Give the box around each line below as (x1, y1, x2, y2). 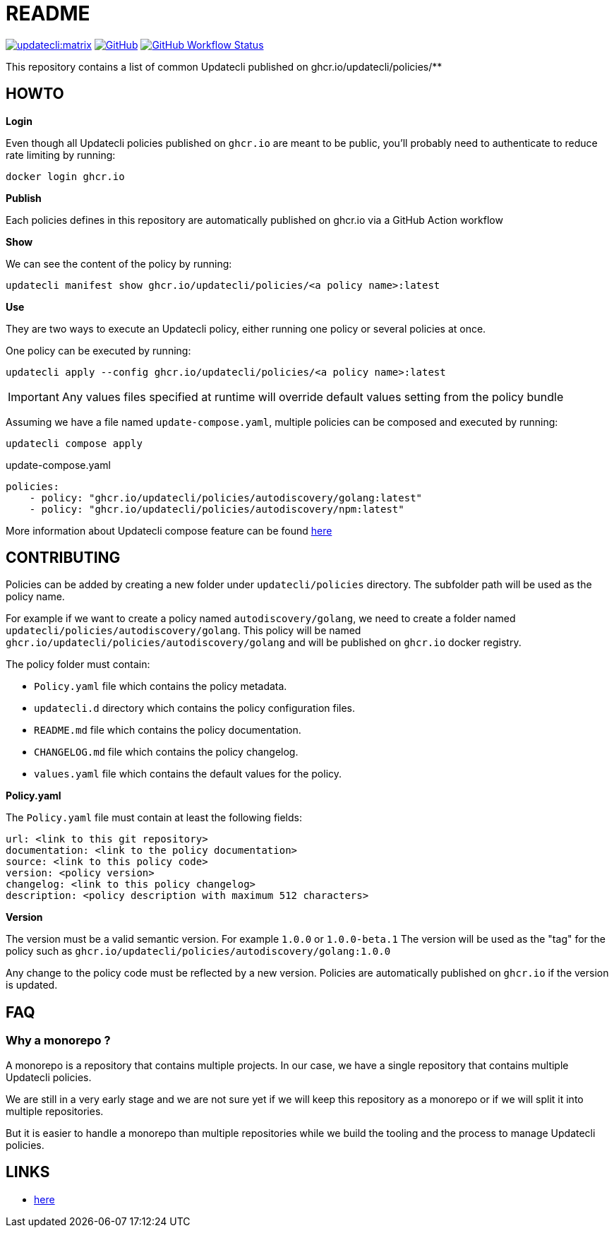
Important (8, 389, 59, 404)
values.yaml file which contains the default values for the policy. (34, 768, 342, 780)
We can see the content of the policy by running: (6, 257, 232, 270)
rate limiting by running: (6, 148, 116, 161)
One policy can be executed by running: (6, 344, 191, 357)
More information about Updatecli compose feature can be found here (6, 524, 332, 537)
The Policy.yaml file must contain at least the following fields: (6, 811, 303, 824)
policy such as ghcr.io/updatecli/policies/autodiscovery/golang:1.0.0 (6, 945, 391, 958)
